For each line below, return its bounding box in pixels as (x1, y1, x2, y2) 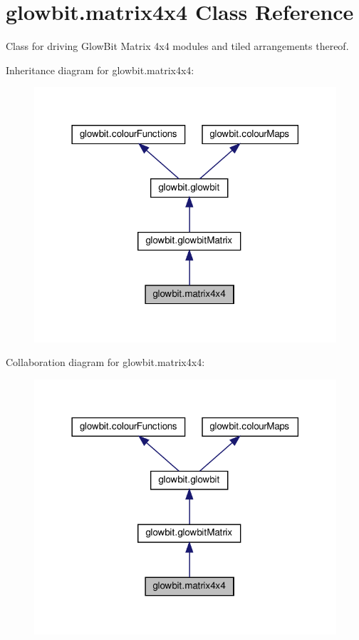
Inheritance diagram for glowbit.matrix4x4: (6, 62, 194, 77)
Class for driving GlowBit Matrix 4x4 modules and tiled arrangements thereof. (6, 39, 349, 54)
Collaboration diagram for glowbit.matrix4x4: (6, 355, 205, 370)
